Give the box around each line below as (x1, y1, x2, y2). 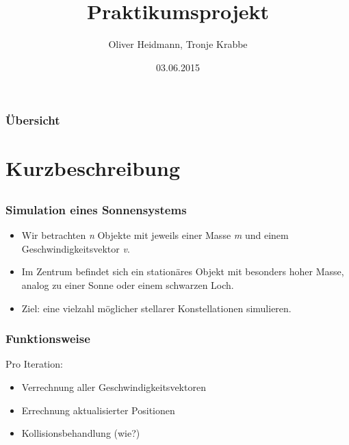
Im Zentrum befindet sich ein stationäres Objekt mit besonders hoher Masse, (21, 264, 344, 279)
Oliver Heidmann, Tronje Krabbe (108, 37, 248, 51)
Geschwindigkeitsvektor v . (21, 241, 130, 255)
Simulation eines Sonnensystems (5, 201, 187, 218)
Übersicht (5, 112, 60, 129)
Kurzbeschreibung (5, 154, 180, 182)
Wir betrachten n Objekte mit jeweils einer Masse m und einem (21, 228, 289, 242)
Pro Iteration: (5, 357, 63, 371)
